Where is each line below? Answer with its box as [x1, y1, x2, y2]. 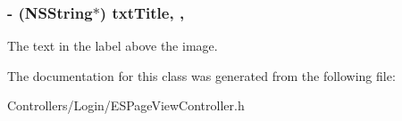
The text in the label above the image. [7, 36, 218, 55]
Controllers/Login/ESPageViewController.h [7, 96, 245, 115]
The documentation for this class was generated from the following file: [7, 66, 396, 85]
